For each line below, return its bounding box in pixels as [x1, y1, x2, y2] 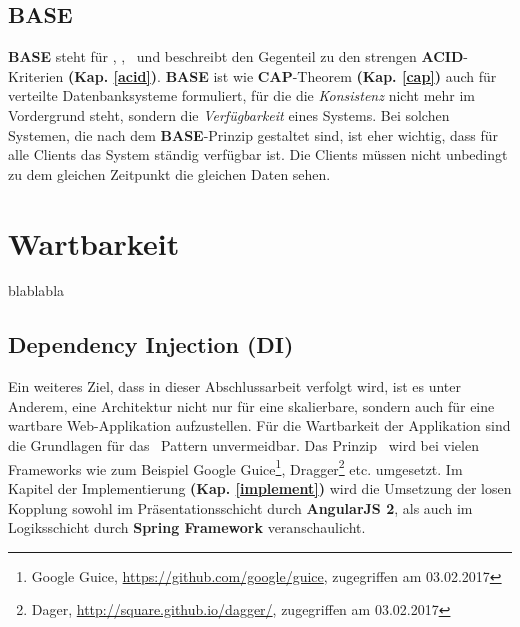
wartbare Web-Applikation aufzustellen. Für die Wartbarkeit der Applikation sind [8, 415, 511, 436]
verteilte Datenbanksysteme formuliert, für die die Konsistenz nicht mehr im [8, 85, 475, 106]
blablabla [8, 280, 65, 301]
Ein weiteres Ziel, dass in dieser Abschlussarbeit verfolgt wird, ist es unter [8, 376, 461, 397]
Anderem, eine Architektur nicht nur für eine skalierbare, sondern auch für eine [8, 395, 495, 416]
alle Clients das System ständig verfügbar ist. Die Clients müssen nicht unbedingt [8, 144, 508, 165]
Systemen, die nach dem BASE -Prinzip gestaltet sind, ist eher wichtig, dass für [8, 124, 498, 145]
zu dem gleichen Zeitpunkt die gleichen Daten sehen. [8, 163, 331, 184]
